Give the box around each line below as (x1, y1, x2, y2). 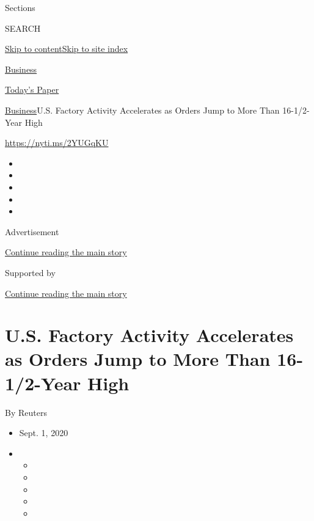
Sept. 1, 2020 (19, 426, 68, 439)
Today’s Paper (5, 83, 59, 96)
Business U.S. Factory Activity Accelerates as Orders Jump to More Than (5, 103, 280, 116)
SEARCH (5, 21, 41, 34)
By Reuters (5, 406, 47, 418)
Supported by (5, 266, 56, 279)
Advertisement (5, 225, 59, 238)
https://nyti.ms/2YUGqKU (5, 136, 109, 149)
